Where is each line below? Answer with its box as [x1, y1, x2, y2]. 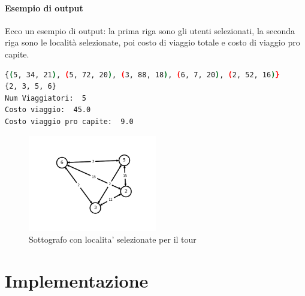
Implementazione [5, 268, 149, 292]
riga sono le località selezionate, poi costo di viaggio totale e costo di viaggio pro [5, 36, 300, 49]
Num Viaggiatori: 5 [5, 93, 87, 102]
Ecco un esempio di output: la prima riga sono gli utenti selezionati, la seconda [5, 24, 295, 37]
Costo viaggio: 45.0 [5, 105, 91, 114]
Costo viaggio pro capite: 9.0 [5, 117, 134, 126]
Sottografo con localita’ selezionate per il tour [29, 233, 197, 246]
